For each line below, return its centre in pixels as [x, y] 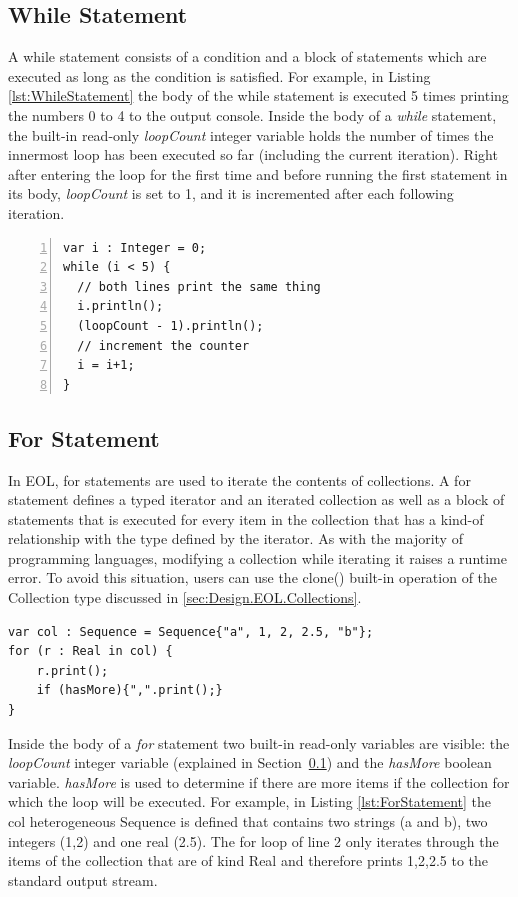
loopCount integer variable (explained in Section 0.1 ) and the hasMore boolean [250, 762]
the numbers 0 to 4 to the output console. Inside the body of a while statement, [252, 114]
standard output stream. [83, 879]
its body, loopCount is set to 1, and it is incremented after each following [231, 193]
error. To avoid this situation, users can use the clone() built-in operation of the [253, 577]
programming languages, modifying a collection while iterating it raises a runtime [257, 557]
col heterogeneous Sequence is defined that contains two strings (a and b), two [248, 821]
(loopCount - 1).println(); [170, 325]
